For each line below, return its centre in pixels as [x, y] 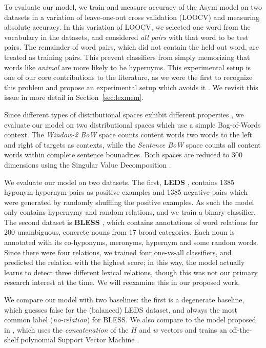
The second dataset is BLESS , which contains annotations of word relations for [131, 222]
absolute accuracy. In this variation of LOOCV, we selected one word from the [127, 27]
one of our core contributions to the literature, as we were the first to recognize [128, 77]
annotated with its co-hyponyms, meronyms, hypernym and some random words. [131, 242]
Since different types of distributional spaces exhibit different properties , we [124, 114]
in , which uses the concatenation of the [66, 329]
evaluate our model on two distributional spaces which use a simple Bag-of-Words [132, 124]
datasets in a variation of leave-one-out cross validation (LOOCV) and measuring [132, 17]
